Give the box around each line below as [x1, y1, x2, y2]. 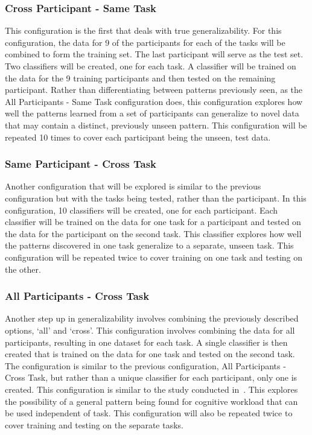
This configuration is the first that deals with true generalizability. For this [5, 24, 282, 37]
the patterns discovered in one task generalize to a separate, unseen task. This [5, 239, 294, 252]
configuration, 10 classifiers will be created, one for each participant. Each [5, 203, 278, 216]
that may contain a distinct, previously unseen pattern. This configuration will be [5, 118, 307, 131]
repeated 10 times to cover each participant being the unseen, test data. [5, 130, 271, 143]
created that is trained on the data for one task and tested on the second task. [5, 348, 295, 360]
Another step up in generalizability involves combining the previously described [5, 312, 299, 325]
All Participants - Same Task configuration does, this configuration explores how [5, 95, 303, 107]
